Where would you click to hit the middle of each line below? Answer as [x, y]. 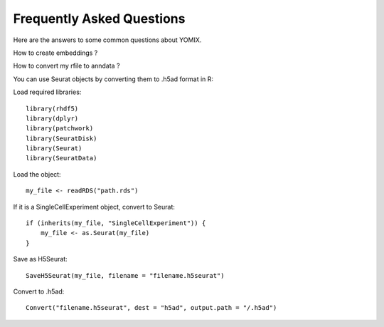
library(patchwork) [60, 129]
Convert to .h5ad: [39, 291]
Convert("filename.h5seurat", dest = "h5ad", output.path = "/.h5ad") [151, 308]
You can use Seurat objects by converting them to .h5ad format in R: [113, 79]
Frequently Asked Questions [99, 19]
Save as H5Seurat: [40, 259]
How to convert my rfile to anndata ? [66, 66]
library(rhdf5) [52, 108]
